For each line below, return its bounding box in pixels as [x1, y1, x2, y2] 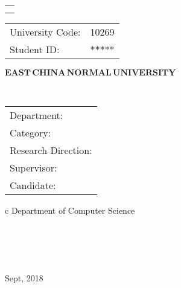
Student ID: [10, 42, 60, 56]
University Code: [10, 25, 81, 39]
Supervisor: [10, 160, 57, 174]
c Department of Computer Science [5, 203, 135, 216]
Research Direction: [10, 142, 92, 157]
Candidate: [10, 178, 56, 192]
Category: [10, 125, 51, 139]
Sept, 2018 [5, 271, 43, 284]
